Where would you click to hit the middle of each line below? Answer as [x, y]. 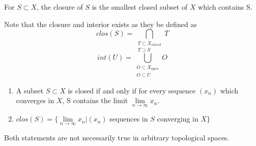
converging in [178, 119]
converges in [35, 100]
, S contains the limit [95, 100]
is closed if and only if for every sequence [132, 90]
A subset [30, 90]
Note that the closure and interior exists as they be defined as [101, 24]
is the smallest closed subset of [140, 7]
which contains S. [225, 7]
